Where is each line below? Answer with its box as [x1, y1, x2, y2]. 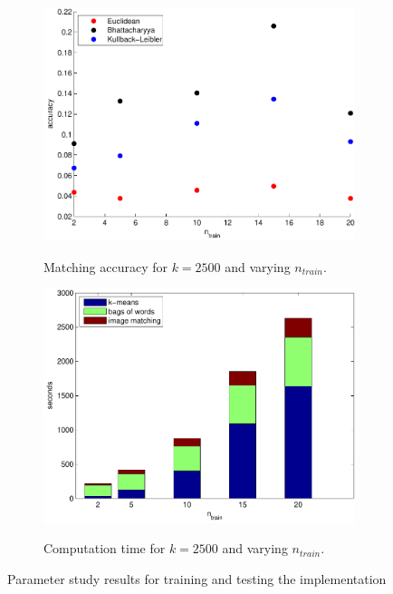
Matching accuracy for [43, 257, 168, 276]
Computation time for [43, 539, 166, 558]
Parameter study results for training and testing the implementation [7, 569, 387, 588]
